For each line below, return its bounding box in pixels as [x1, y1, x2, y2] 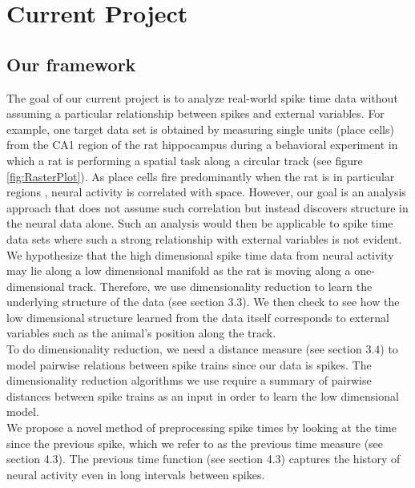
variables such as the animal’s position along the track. [6, 325, 276, 341]
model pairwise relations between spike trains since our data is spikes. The [6, 356, 372, 373]
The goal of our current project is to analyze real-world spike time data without [6, 89, 398, 106]
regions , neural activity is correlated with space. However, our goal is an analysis [6, 184, 406, 200]
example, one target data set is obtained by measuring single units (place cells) [6, 120, 394, 137]
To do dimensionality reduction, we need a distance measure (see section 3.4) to [6, 341, 398, 357]
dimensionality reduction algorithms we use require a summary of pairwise [6, 372, 372, 389]
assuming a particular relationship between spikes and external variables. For [6, 105, 385, 122]
